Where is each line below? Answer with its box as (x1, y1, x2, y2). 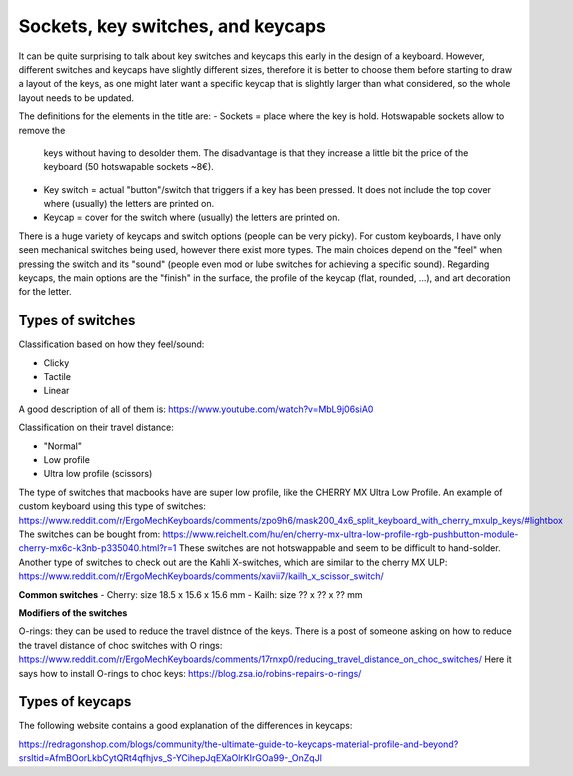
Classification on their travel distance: (18, 421, 174, 434)
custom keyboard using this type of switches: (18, 500, 207, 512)
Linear (43, 385, 70, 397)
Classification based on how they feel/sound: (18, 338, 205, 350)
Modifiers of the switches (18, 606, 128, 619)
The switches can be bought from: (18, 528, 161, 540)
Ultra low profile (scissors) (43, 468, 153, 480)
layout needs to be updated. (18, 91, 135, 104)
